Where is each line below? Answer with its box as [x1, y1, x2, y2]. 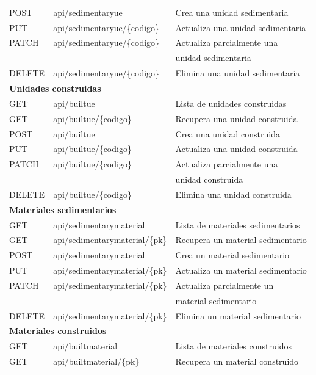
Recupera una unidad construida [175, 112, 298, 125]
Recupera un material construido [175, 355, 299, 368]
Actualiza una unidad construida [175, 142, 298, 155]
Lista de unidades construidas [175, 96, 287, 109]
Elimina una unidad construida [175, 188, 292, 200]
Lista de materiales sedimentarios [175, 218, 300, 231]
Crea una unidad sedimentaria [175, 5, 289, 18]
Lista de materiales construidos [175, 340, 292, 352]
